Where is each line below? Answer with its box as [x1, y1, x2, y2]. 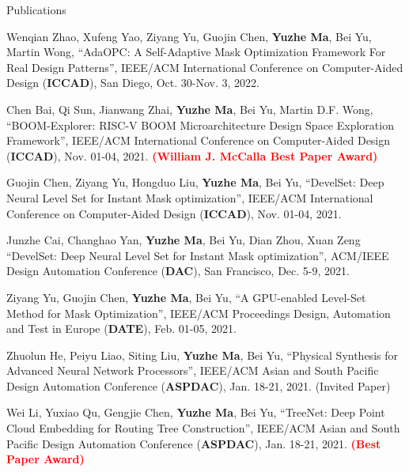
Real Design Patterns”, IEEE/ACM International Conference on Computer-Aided [6, 59, 403, 75]
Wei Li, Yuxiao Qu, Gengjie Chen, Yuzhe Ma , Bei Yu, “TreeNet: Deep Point [6, 404, 385, 421]
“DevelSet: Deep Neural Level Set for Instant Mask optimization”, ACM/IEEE [6, 247, 389, 263]
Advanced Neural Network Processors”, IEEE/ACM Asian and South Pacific [6, 362, 379, 379]
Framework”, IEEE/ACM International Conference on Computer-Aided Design [6, 132, 391, 149]
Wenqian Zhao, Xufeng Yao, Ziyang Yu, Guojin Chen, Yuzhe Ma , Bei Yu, [6, 28, 372, 44]
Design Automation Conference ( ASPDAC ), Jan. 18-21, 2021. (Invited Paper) [6, 377, 391, 394]
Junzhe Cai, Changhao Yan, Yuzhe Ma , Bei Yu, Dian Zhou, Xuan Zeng [6, 232, 361, 248]
